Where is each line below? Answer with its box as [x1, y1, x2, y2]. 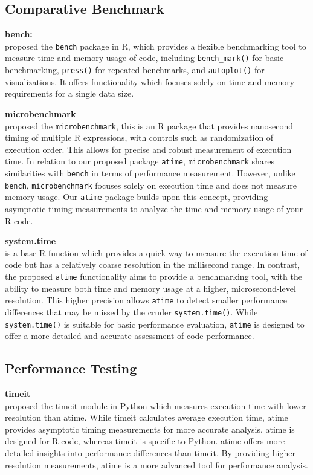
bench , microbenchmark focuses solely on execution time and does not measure [5, 178, 297, 191]
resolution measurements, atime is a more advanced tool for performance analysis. [5, 458, 308, 471]
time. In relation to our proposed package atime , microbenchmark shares [5, 155, 274, 167]
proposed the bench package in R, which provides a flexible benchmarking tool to [5, 39, 306, 52]
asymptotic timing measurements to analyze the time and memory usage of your [5, 202, 303, 215]
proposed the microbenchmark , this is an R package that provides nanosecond [5, 119, 293, 132]
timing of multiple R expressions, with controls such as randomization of [5, 131, 274, 144]
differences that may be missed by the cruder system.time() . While [5, 305, 258, 318]
